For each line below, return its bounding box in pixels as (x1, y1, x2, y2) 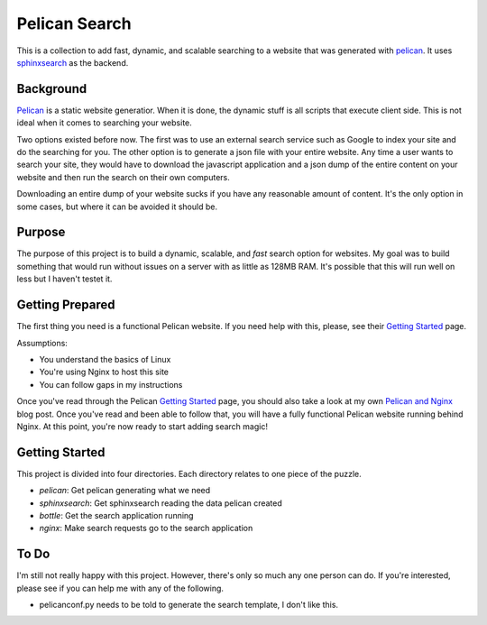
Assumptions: (16, 337, 68, 348)
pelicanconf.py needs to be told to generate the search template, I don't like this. (39, 600, 338, 611)
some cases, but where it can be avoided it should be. (16, 201, 218, 212)
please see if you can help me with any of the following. (16, 583, 225, 593)
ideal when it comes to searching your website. (16, 117, 193, 128)
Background (16, 81, 87, 97)
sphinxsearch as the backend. (16, 57, 129, 68)
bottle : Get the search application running (39, 510, 194, 520)
